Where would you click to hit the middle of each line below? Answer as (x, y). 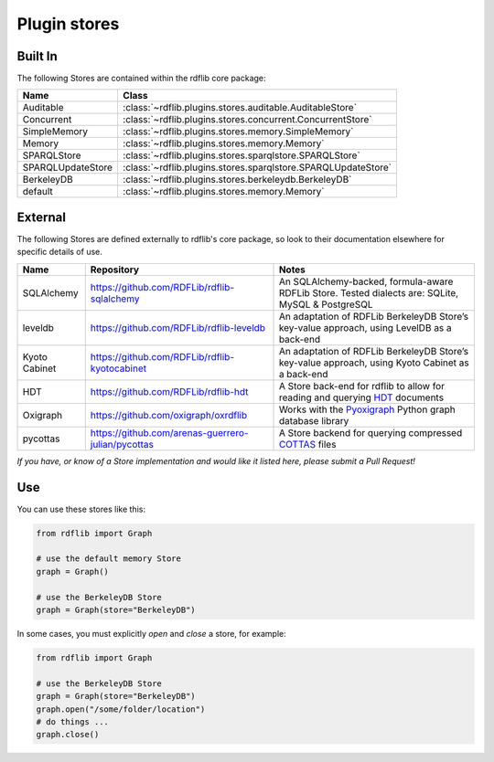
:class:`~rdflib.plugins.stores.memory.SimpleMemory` (238, 132)
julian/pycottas (122, 444)
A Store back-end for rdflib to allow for (362, 386)
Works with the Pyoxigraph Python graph (367, 409)
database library (314, 420)
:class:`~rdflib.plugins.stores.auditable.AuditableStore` (240, 108)
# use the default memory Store (109, 559)
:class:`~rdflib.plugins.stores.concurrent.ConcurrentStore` (247, 120)
